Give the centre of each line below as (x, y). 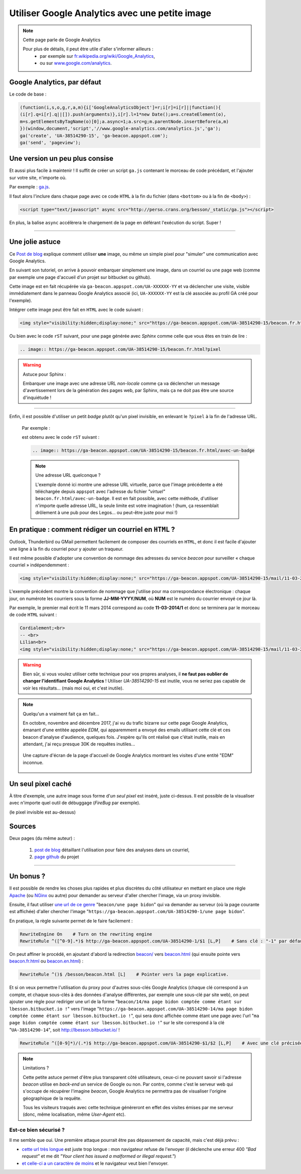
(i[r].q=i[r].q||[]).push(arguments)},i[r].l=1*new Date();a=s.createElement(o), (123, 115)
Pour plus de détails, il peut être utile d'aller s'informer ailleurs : (88, 49)
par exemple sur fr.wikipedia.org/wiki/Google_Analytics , (97, 56)
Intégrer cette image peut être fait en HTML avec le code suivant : (76, 310)
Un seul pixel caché (40, 784)
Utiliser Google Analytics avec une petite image (110, 13)
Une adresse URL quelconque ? (68, 475)
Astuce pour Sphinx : (44, 374)
